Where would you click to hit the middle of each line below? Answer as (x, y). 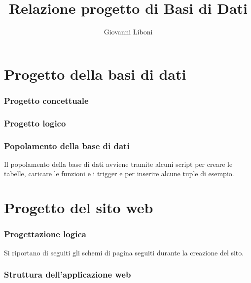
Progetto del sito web (79, 207)
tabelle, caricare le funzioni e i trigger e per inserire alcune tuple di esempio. (119, 173)
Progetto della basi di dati (95, 74)
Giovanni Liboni (128, 32)
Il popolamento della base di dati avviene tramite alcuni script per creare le (118, 164)
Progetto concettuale (46, 100)
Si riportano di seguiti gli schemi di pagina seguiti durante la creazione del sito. (124, 252)
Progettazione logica (45, 234)
